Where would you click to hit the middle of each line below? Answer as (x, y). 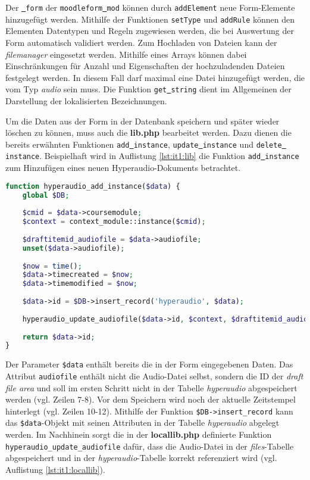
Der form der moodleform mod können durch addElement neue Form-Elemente (150, 7)
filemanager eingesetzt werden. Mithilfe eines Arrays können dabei (126, 54)
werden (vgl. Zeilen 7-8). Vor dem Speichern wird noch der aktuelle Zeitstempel (151, 399)
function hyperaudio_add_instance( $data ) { (93, 186)
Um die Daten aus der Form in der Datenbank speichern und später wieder (143, 121)
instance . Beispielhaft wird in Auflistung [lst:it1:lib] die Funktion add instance (152, 156)
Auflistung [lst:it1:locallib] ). (55, 469)
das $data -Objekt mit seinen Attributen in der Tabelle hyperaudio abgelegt (143, 423)
